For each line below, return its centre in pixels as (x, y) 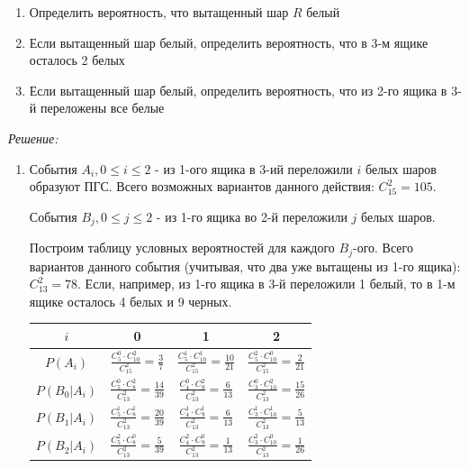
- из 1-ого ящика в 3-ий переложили (254, 168)
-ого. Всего (383, 248)
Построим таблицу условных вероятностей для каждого (182, 248)
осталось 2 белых (77, 60)
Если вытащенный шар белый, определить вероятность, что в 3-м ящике (229, 42)
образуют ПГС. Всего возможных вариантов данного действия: (202, 186)
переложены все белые (102, 108)
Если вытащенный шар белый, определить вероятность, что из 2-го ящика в (238, 90)
